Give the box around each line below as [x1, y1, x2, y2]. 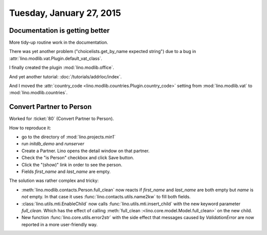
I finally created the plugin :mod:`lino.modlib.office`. [9, 64, 114, 70]
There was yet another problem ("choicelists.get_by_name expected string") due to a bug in [9, 49, 196, 55]
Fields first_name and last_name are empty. [21, 169, 111, 175]
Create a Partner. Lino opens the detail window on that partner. [21, 148, 150, 154]
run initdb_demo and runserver [21, 141, 85, 147]
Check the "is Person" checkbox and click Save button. [21, 155, 134, 161]
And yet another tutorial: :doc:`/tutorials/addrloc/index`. [9, 73, 122, 79]
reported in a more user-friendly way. [21, 221, 98, 228]
